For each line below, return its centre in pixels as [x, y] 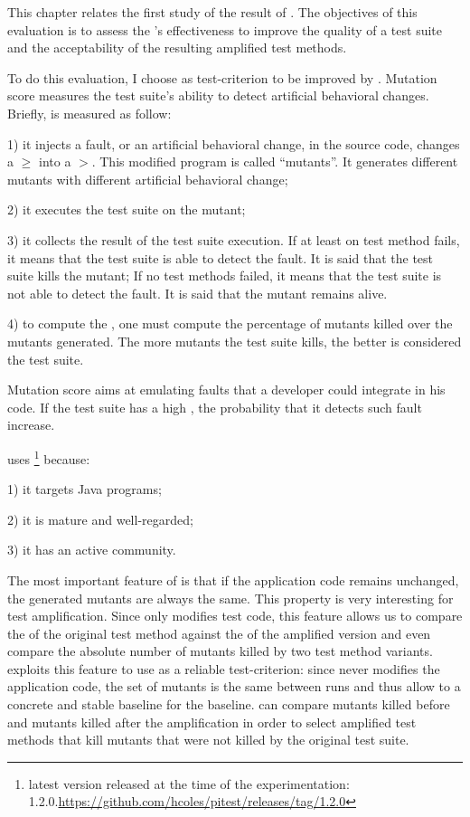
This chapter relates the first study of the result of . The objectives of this [212, 12]
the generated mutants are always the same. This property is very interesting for [230, 598]
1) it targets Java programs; [85, 489]
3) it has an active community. [92, 550]
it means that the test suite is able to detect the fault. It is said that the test [221, 257]
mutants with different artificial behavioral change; [148, 179]
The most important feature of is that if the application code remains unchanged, [233, 579]
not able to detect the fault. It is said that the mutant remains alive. [197, 293]
